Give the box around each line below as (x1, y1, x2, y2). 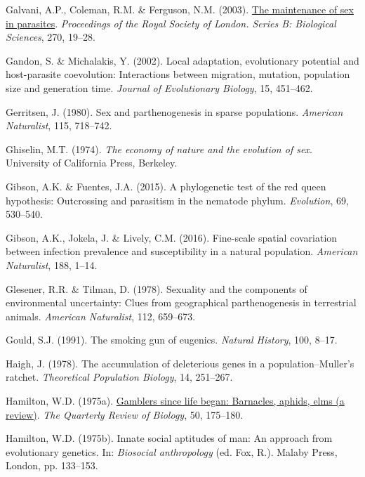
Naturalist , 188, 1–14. (6, 257, 98, 272)
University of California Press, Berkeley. (6, 155, 178, 170)
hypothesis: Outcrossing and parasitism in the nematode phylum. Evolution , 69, (6, 192, 349, 207)
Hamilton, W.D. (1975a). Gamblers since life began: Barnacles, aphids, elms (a (6, 393, 345, 408)
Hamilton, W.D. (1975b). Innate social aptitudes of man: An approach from (6, 431, 333, 445)
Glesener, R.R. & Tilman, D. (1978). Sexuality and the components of (6, 281, 307, 296)
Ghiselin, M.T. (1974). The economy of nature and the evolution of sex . (6, 141, 312, 156)
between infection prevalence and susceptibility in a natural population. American (6, 244, 358, 259)
